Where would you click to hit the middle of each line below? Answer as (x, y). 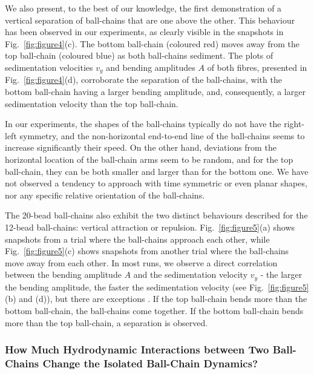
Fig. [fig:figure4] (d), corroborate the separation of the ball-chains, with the (143, 80)
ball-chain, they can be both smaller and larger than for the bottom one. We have (157, 171)
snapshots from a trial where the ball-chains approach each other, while (137, 239)
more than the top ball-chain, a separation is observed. (106, 322)
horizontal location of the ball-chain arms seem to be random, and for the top (149, 159)
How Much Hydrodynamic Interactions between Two (137, 349)
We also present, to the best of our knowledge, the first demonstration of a (143, 8)
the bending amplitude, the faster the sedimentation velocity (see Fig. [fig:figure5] (157, 287)
